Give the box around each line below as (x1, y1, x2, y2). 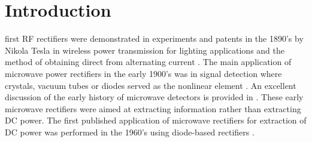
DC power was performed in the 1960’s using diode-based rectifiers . (5, 125, 255, 138)
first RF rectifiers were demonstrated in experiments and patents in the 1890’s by (5, 32, 304, 45)
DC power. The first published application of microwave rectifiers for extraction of (5, 114, 307, 126)
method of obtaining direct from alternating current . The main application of (5, 55, 292, 68)
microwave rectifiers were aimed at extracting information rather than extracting (5, 102, 301, 115)
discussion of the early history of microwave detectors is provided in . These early (5, 91, 304, 103)
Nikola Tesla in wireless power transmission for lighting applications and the (5, 44, 284, 56)
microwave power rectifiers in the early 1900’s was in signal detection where (5, 67, 282, 79)
